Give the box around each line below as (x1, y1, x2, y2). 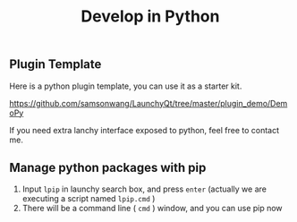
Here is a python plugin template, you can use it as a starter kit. (9, 81, 242, 91)
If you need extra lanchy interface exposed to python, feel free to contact (9, 124, 280, 135)
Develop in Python (81, 6, 220, 27)
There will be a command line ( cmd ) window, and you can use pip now (21, 203, 284, 214)
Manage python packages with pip (9, 160, 207, 175)
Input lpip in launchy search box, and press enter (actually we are (21, 184, 267, 194)
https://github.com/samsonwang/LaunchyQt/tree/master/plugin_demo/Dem (9, 98, 288, 108)
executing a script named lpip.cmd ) (21, 193, 156, 204)
